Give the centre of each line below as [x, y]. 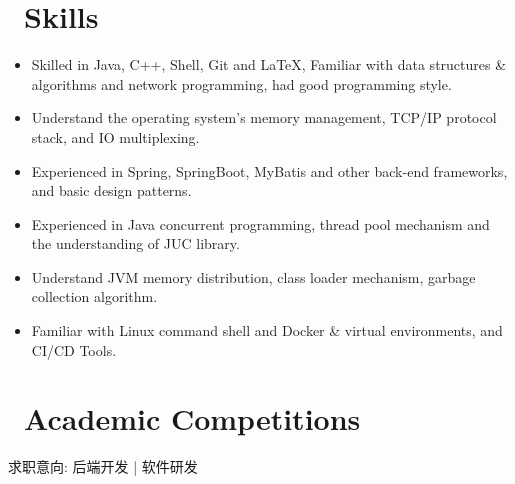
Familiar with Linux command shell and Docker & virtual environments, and [267, 330]
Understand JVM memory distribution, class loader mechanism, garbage [253, 276]
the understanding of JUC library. [135, 243]
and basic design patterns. [111, 190]
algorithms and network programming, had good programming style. [241, 83]
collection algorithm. [94, 296]
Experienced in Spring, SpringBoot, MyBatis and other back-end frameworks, [269, 170]
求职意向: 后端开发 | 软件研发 [103, 466]
